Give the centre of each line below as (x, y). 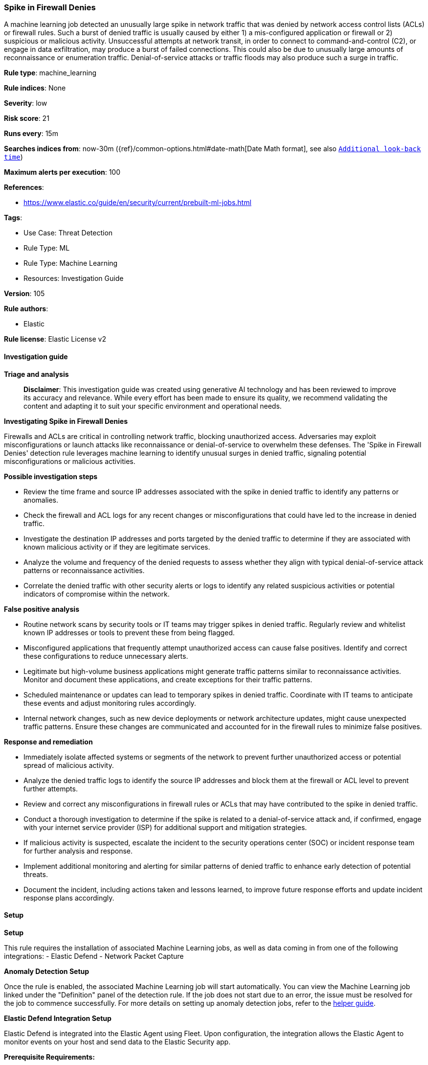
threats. (36, 874)
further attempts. (51, 788)
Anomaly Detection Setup (47, 971)
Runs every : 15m (31, 134)
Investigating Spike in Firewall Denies (66, 421)
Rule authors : (26, 309)
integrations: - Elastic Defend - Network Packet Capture (94, 956)
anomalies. (41, 500)
